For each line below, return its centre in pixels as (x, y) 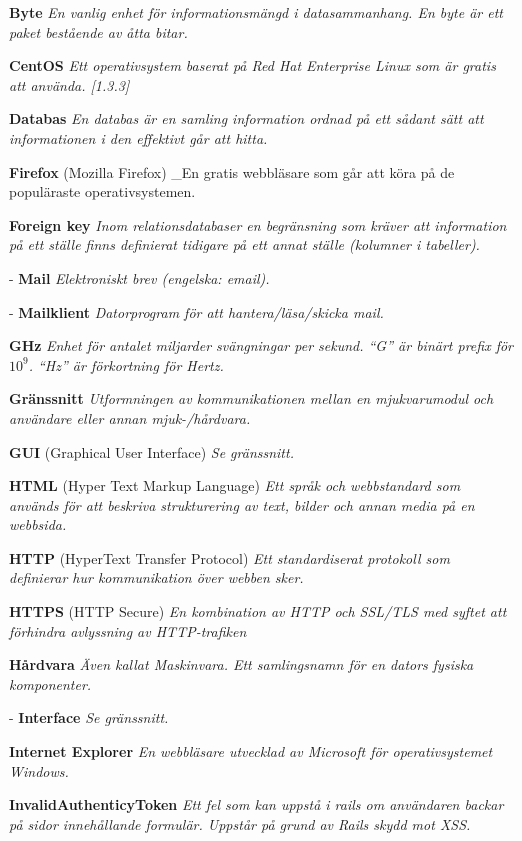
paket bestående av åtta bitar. (98, 31)
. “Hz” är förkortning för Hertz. (126, 364)
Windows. (39, 770)
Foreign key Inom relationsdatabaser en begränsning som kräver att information (258, 224)
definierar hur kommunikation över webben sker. (156, 577)
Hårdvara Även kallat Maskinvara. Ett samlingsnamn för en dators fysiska (241, 664)
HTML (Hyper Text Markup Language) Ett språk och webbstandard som (235, 485)
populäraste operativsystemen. (102, 191)
